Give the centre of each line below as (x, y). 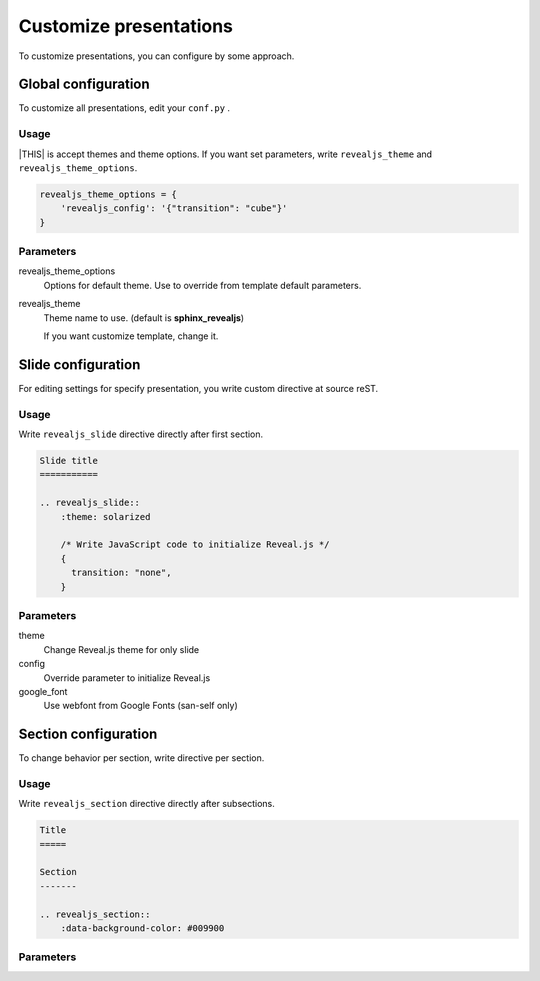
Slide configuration (79, 364)
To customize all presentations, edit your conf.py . (124, 108)
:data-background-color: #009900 (142, 928)
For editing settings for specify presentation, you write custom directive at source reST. (198, 388)
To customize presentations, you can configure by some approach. (156, 56)
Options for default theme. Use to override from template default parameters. (202, 285)
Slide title (69, 461)
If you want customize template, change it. (131, 336)
